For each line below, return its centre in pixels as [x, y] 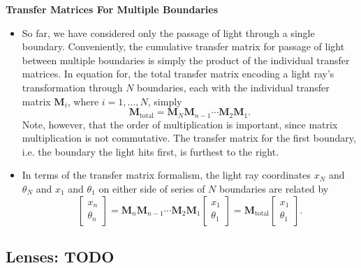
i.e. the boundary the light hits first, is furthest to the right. [150, 151]
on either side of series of [152, 188]
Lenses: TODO [60, 256]
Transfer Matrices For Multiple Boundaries [112, 9]
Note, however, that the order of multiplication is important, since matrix [180, 124]
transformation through [72, 87]
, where [83, 101]
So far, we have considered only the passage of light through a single [168, 32]
